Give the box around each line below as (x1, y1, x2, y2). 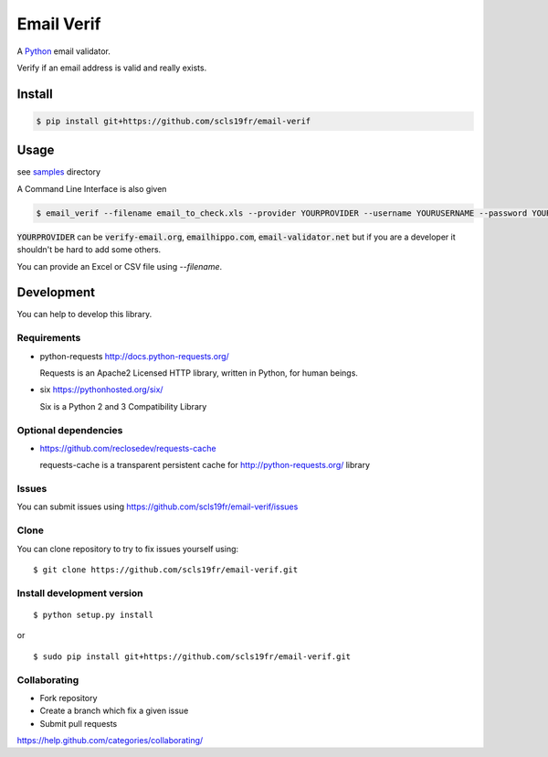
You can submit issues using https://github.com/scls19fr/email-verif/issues (16, 501, 299, 512)
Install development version (16, 586, 143, 599)
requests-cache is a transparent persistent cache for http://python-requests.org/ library (39, 460, 370, 471)
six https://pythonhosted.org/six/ (39, 384, 163, 395)
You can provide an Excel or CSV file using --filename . (16, 261, 223, 272)
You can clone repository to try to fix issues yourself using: (16, 543, 239, 554)
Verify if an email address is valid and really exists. (16, 62, 207, 73)
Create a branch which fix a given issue (39, 705, 189, 717)
